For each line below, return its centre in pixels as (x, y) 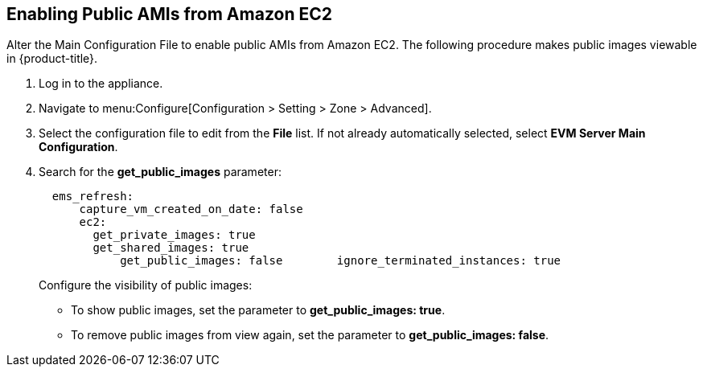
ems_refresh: (93, 197)
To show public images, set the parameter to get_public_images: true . (258, 310)
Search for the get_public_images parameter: (160, 172)
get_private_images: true (174, 235)
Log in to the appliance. (101, 84)
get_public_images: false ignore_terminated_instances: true (341, 261)
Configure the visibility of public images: (146, 285)
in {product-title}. (52, 59)
